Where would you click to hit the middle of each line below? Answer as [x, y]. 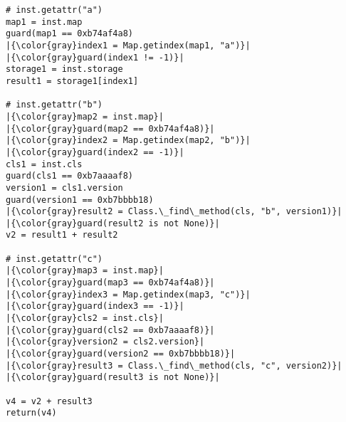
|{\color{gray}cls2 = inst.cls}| [85, 318]
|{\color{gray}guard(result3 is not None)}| [113, 378]
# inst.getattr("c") [54, 259]
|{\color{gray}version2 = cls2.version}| [105, 342]
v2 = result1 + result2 [62, 235]
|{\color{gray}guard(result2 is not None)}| [113, 223]
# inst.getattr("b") [54, 105]
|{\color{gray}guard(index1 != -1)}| [95, 57]
